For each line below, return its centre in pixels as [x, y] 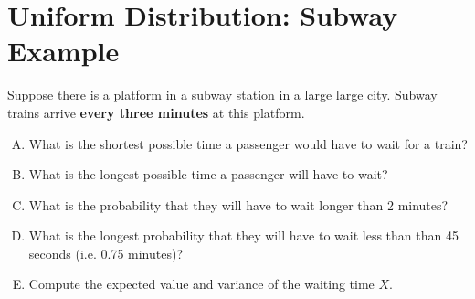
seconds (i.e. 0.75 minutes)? [106, 253]
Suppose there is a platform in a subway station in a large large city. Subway [222, 95]
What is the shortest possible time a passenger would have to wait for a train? [248, 143]
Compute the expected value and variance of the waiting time [201, 284]
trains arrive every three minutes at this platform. [156, 112]
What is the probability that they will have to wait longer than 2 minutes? [238, 204]
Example [63, 51]
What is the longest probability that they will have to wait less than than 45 [243, 235]
